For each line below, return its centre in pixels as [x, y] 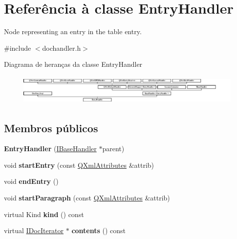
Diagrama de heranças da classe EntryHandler [73, 64]
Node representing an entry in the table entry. [73, 31]
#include [18, 48]
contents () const [99, 230]
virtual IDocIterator [34, 230]
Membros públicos [51, 128]
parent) [113, 149]
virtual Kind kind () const [44, 214]
